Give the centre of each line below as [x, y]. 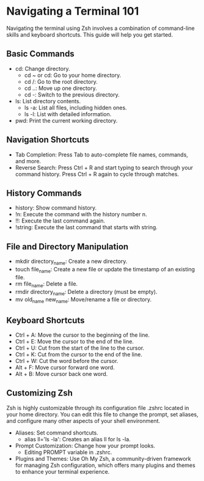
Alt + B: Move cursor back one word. [61, 373]
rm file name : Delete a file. [46, 284]
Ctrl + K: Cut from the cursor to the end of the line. [78, 354]
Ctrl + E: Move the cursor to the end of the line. [75, 341]
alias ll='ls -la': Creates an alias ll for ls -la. [78, 439]
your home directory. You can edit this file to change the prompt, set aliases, [102, 414]
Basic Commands [40, 54]
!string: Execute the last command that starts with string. [86, 227]
